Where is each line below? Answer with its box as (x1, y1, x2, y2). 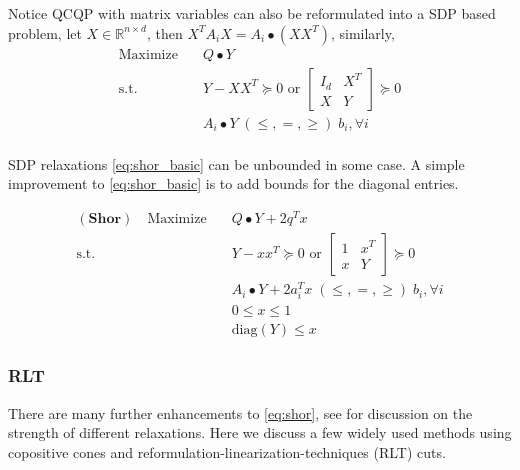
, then (146, 22, 183, 43)
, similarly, (330, 22, 395, 43)
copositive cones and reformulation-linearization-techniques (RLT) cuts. (8, 441, 446, 462)
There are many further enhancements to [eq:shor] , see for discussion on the (8, 402, 473, 423)
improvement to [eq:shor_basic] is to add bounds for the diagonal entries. (8, 173, 459, 194)
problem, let (8, 22, 82, 43)
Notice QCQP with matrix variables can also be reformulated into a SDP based (8, 3, 496, 23)
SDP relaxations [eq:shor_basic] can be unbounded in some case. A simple (8, 153, 465, 174)
